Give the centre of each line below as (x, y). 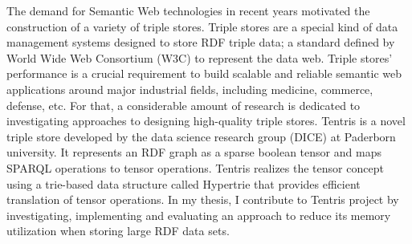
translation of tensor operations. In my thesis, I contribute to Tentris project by (203, 199)
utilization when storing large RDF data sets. (118, 231)
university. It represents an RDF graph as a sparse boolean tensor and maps (194, 152)
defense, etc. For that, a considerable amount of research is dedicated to (184, 105)
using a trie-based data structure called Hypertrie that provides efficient (184, 183)
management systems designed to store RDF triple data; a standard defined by (201, 42)
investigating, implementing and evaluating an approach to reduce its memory (199, 215)
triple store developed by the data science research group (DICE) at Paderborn (201, 136)
